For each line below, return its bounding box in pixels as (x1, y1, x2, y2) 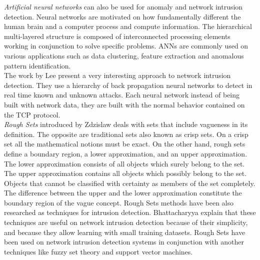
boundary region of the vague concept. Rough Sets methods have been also (4, 197, 234, 207)
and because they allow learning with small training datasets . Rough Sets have (4, 226, 245, 237)
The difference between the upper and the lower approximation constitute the (4, 187, 242, 198)
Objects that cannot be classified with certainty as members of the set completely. (4, 177, 255, 188)
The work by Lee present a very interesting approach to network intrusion (4, 70, 231, 80)
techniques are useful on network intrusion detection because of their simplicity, (4, 217, 248, 227)
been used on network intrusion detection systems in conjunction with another (4, 236, 244, 247)
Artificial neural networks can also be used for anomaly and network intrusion (4, 1, 243, 11)
